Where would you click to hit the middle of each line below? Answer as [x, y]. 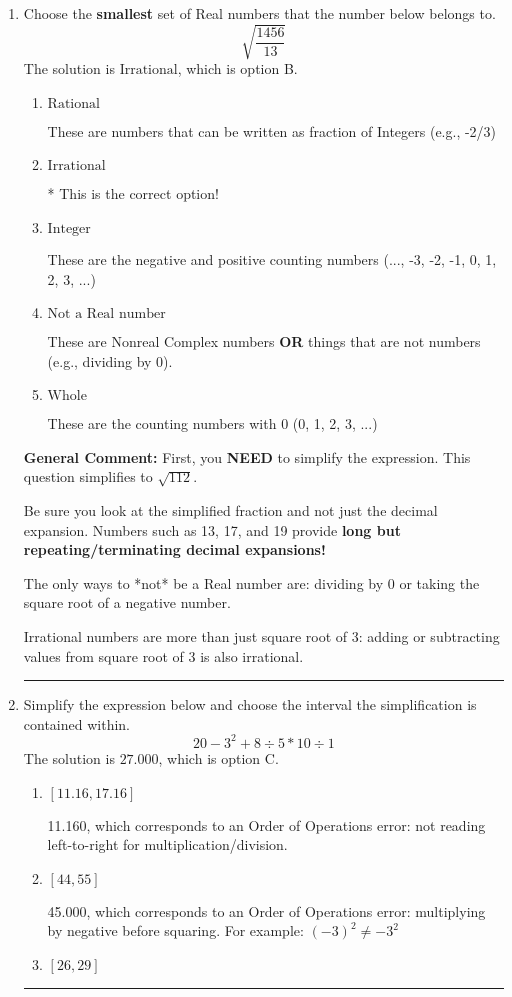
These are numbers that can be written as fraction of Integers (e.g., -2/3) [272, 130]
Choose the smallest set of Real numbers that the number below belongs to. [259, 13]
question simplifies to [88, 476]
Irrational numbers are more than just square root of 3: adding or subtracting [261, 636]
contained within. [76, 723]
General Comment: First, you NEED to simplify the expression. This [247, 456]
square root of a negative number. [127, 602]
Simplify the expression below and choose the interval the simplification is [250, 704]
